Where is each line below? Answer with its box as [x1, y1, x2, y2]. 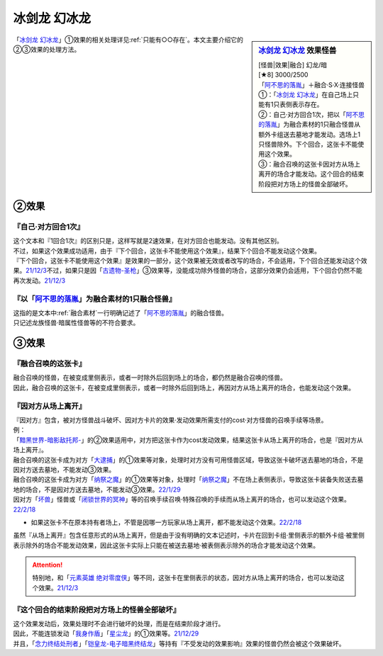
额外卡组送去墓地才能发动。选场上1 [258, 130, 361, 138]
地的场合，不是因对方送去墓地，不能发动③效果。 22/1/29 [13, 485, 181, 494]
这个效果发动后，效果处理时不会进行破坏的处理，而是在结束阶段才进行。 [13, 620, 225, 628]
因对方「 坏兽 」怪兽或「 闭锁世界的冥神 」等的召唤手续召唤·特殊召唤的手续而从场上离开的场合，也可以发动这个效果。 [13, 495, 351, 504]
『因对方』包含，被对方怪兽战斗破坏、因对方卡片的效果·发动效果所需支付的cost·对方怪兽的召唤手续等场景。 [13, 416, 328, 424]
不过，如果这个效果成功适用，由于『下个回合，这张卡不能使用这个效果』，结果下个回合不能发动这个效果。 [13, 247, 321, 255]
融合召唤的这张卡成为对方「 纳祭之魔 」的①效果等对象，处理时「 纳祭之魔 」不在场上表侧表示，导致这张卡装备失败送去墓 [13, 475, 364, 484]
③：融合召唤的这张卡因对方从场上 [258, 159, 361, 168]
